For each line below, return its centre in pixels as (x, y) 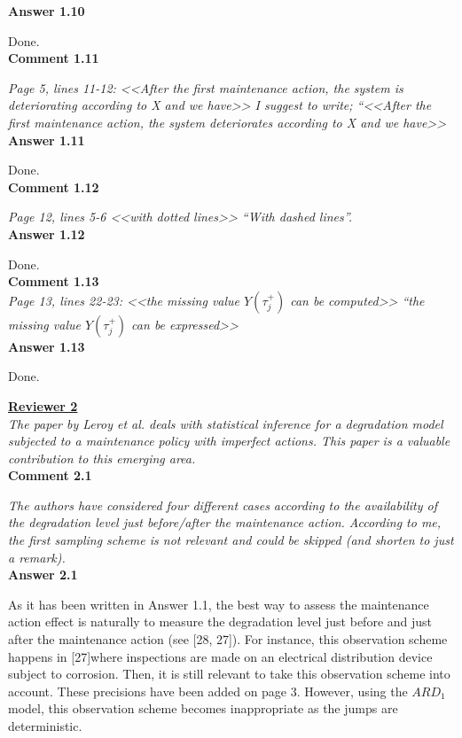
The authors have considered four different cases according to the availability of (223, 505)
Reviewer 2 (43, 405)
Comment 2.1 (50, 475)
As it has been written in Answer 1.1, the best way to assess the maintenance (219, 604)
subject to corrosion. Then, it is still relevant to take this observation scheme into (229, 674)
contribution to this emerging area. (102, 458)
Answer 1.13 (47, 346)
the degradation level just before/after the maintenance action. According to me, (225, 522)
